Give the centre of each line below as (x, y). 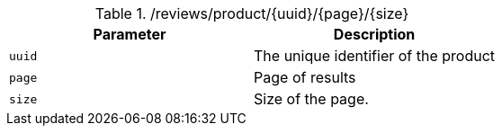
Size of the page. (311, 99)
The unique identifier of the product (375, 56)
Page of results (305, 77)
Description (374, 34)
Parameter (130, 34)
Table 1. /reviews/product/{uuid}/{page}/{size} (252, 13)
